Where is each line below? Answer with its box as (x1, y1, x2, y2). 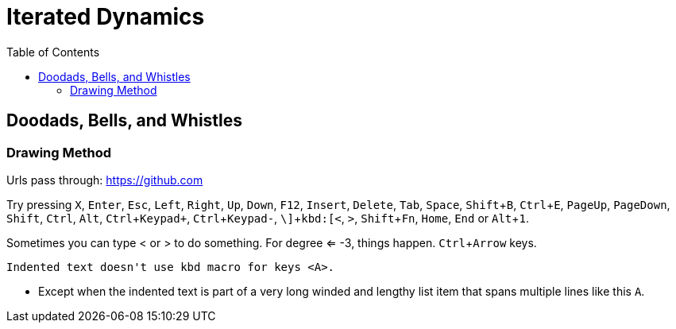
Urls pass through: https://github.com (6, 172, 203, 187)
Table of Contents (6, 45, 100, 59)
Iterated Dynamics (6, 3, 205, 30)
